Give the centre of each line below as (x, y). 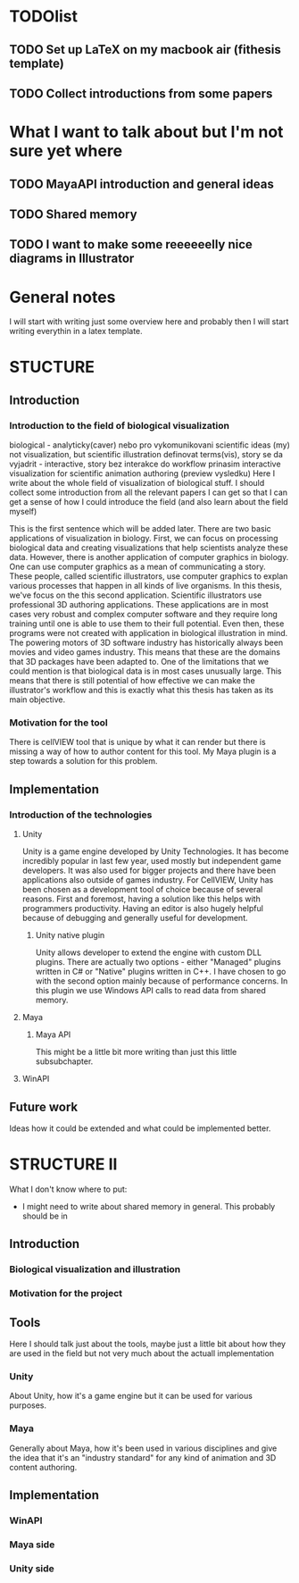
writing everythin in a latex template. (76, 331)
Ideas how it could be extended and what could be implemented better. (140, 1128)
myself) (23, 512)
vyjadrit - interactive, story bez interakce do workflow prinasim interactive (145, 464)
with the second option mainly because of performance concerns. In (162, 981)
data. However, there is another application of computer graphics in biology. (149, 557)
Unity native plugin (70, 935)
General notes (62, 297)
